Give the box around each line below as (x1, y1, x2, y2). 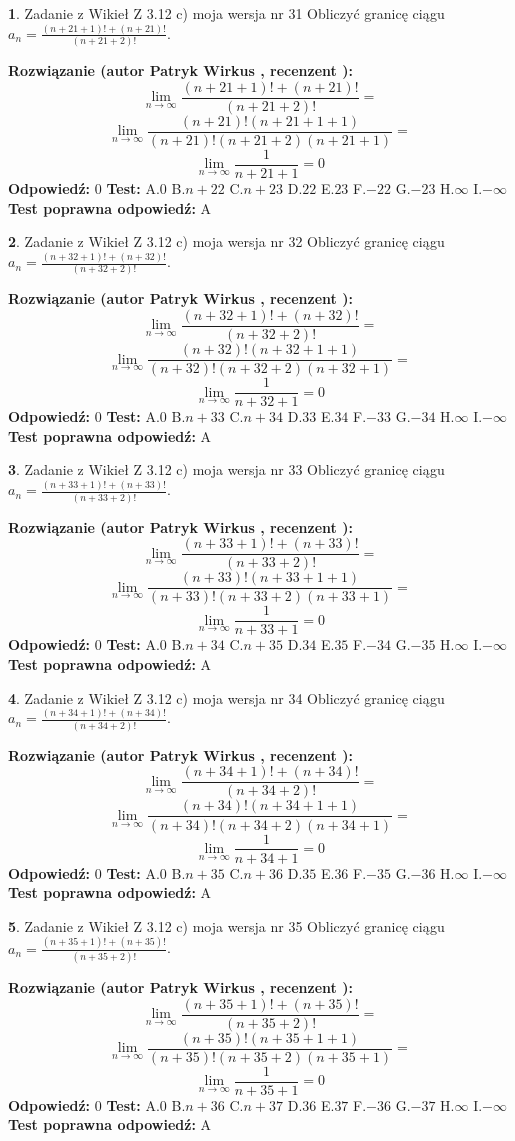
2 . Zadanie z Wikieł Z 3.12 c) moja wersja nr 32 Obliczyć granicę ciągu (8, 231, 445, 252)
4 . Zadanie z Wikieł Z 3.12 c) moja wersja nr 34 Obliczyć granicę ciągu (8, 687, 445, 708)
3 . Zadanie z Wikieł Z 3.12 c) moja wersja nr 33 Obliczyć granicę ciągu (8, 459, 445, 480)
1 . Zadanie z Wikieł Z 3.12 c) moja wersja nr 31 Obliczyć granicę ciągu (8, 3, 445, 23)
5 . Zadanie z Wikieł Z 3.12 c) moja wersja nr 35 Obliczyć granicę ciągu (8, 915, 445, 936)
